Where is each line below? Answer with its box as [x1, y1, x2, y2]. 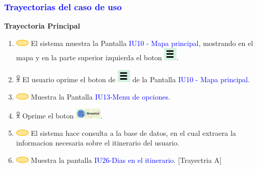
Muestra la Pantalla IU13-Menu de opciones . [31, 91, 170, 102]
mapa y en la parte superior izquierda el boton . [16, 52, 179, 63]
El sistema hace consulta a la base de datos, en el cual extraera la [31, 127, 236, 138]
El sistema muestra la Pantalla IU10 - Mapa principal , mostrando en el [31, 37, 253, 48]
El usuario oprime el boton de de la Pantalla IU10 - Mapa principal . [22, 74, 250, 84]
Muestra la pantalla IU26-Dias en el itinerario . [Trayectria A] [31, 154, 222, 165]
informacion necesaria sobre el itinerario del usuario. [16, 137, 179, 148]
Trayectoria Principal [4, 20, 80, 31]
